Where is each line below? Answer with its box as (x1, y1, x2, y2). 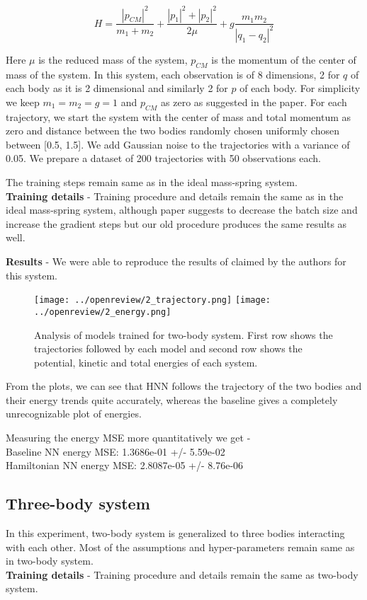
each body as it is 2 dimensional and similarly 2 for (6, 81, 228, 96)
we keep (6, 94, 40, 109)
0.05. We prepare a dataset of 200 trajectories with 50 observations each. (6, 151, 321, 166)
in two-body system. (6, 553, 94, 568)
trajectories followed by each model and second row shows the (34, 341, 303, 356)
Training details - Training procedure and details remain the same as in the (6, 188, 344, 203)
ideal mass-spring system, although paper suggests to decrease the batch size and (6, 202, 358, 217)
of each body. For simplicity (239, 81, 361, 96)
